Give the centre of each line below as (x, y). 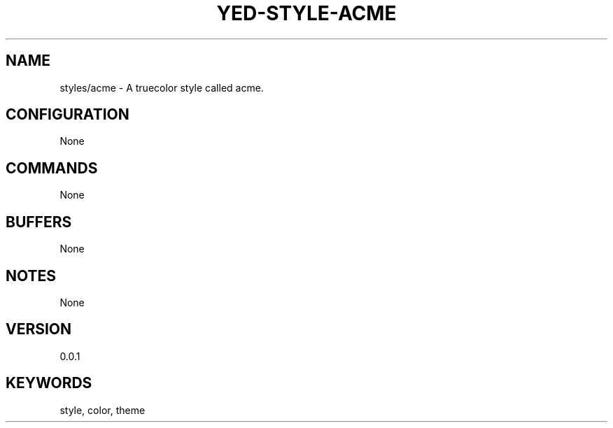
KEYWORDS (49, 383)
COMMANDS (52, 168)
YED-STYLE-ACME (306, 13)
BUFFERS (39, 222)
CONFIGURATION (68, 115)
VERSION (39, 329)
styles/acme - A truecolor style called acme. (162, 87)
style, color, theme (103, 410)
